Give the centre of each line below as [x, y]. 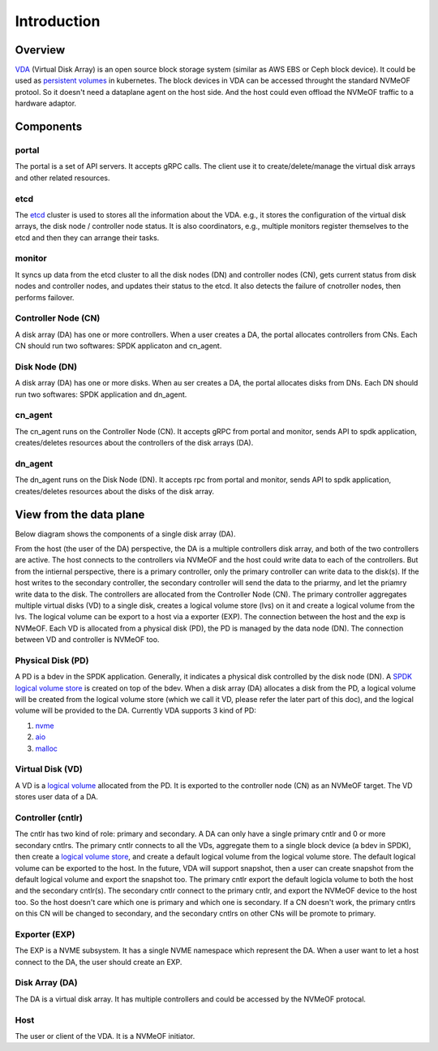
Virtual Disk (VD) [49, 769]
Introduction [58, 21]
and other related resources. [62, 178]
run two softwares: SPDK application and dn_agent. [101, 394]
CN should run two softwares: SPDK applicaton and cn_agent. [118, 346]
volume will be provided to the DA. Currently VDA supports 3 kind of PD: [136, 711]
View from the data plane [80, 514]
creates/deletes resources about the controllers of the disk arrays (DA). [134, 443]
